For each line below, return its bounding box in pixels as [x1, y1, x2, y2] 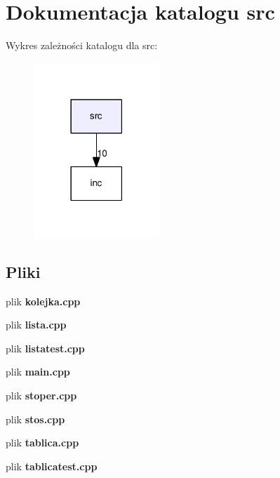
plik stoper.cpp [6, 388, 77, 402]
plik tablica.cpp [6, 435, 79, 450]
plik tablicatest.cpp [6, 458, 98, 473]
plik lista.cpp [6, 317, 67, 332]
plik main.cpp [6, 364, 70, 379]
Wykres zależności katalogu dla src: [6, 38, 158, 53]
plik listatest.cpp [6, 340, 85, 355]
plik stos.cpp [6, 411, 65, 426]
